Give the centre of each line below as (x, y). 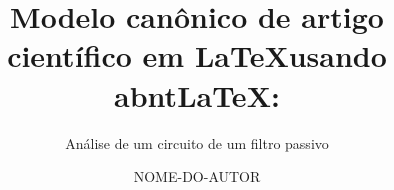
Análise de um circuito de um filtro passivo (197, 142)
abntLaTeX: (197, 94)
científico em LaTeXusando (197, 55)
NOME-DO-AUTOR (197, 176)
